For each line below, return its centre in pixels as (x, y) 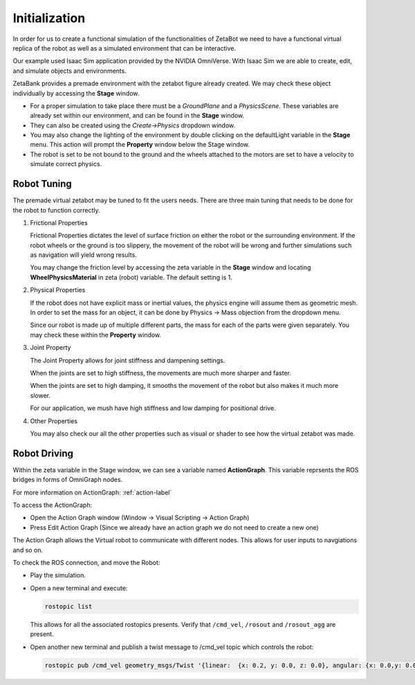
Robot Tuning (42, 184)
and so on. (28, 550)
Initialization (49, 18)
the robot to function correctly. (56, 210)
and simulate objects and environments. (70, 71)
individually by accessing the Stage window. (76, 93)
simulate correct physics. (66, 164)
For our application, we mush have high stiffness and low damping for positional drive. (153, 408)
